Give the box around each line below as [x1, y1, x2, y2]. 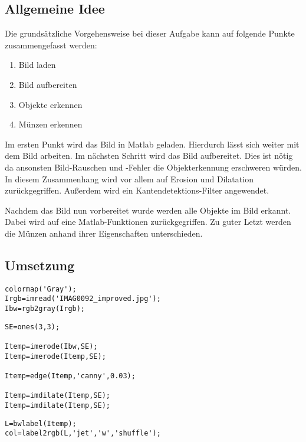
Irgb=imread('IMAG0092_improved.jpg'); [5, 294, 161, 303]
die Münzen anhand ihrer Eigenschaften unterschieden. [5, 227, 203, 239]
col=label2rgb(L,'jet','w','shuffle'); [5, 429, 161, 438]
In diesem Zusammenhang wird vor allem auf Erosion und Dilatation [5, 172, 254, 185]
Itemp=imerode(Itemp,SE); [5, 352, 106, 361]
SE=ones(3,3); [5, 322, 60, 331]
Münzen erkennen [18, 118, 83, 130]
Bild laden [18, 58, 56, 71]
